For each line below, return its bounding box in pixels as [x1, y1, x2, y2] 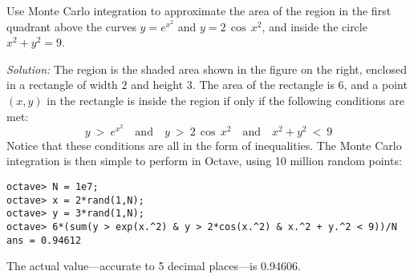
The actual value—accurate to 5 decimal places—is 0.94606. [6, 257, 301, 274]
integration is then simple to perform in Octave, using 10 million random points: [6, 152, 402, 169]
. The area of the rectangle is [192, 76, 335, 93]
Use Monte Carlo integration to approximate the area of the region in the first [6, 2, 392, 18]
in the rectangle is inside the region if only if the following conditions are [47, 91, 404, 108]
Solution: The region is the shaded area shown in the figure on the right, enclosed [6, 60, 407, 77]
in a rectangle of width [6, 76, 118, 93]
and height [131, 76, 184, 93]
